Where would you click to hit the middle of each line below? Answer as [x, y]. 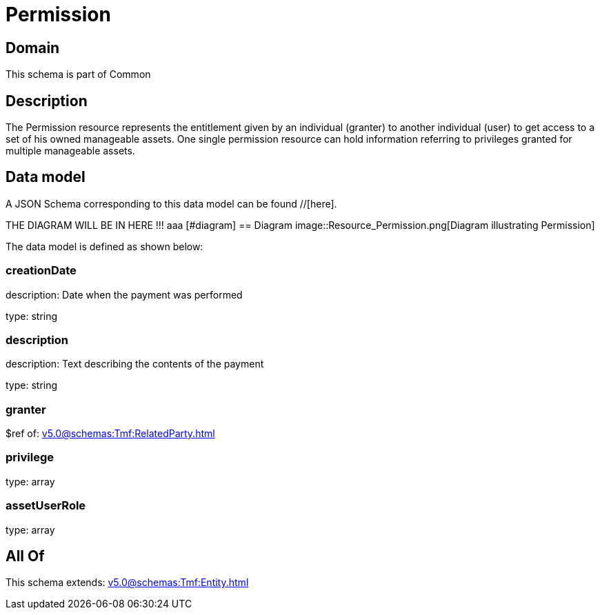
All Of [25, 556]
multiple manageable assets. [70, 151]
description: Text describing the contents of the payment [135, 364]
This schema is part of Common [78, 74]
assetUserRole [46, 506]
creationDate [41, 271]
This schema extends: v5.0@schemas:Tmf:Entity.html [127, 583]
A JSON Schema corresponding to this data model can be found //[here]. [171, 203]
